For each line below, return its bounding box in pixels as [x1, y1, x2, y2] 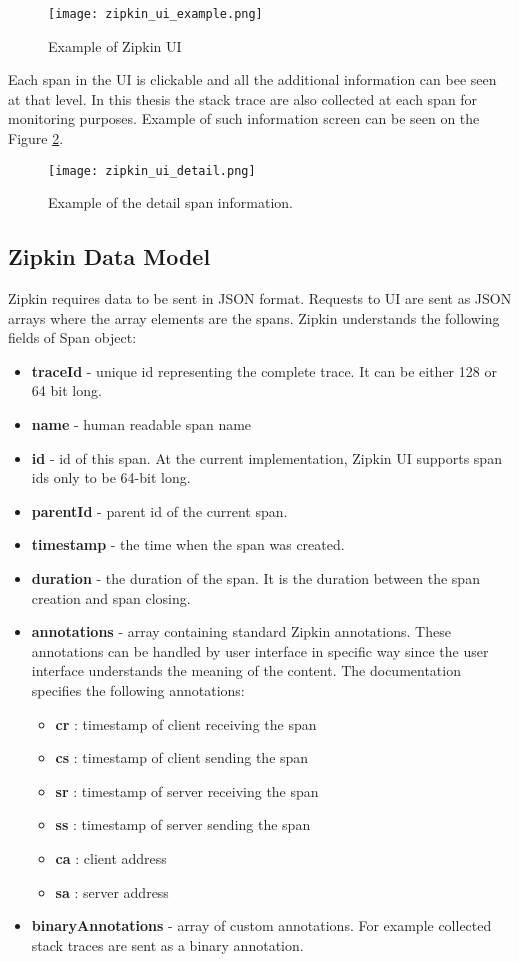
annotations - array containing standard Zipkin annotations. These [31, 621, 451, 642]
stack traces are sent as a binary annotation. [31, 934, 304, 955]
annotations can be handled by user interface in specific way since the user [31, 640, 489, 661]
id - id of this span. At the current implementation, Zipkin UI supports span [31, 447, 502, 468]
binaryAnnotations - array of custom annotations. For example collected [31, 915, 492, 936]
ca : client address [55, 847, 167, 868]
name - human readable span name [31, 414, 252, 435]
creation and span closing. [31, 587, 191, 608]
